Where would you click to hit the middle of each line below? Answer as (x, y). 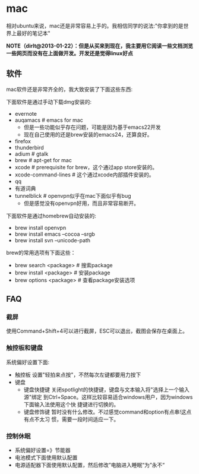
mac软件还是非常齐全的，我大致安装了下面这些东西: (70, 89)
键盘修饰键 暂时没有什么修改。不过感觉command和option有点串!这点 (108, 412)
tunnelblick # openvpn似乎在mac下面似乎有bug (73, 195)
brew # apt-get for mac (43, 160)
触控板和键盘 (25, 348)
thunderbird (29, 147)
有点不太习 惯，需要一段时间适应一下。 (71, 419)
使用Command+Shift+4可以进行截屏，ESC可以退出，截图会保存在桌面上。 (97, 331)
